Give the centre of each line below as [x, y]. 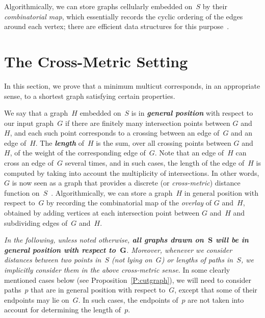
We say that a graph [36, 113]
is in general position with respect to [192, 113]
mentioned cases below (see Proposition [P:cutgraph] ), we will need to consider [128, 280]
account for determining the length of [63, 310]
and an [242, 133]
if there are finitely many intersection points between [148, 123]
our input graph [29, 123]
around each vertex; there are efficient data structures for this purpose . [117, 26]
